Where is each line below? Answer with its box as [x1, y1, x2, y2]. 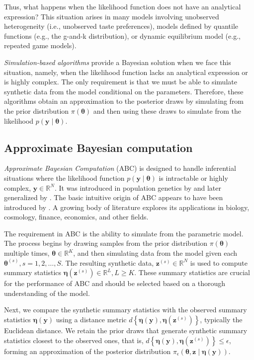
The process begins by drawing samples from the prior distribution [4, 238, 208, 248]
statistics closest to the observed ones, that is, [4, 335, 144, 345]
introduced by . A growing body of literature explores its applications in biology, [4, 202, 250, 212]
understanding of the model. [4, 288, 90, 298]
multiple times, [4, 248, 50, 258]
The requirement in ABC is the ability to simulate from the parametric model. [4, 228, 244, 238]
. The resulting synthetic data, [61, 257, 154, 268]
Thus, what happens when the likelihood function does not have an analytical [4, 1, 241, 11]
